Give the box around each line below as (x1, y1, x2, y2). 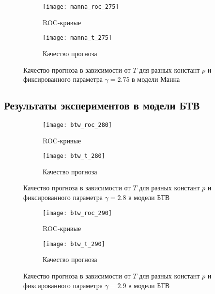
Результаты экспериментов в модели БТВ (4, 98, 200, 113)
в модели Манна (132, 74, 180, 84)
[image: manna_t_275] (43, 34, 112, 42)
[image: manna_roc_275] (43, 3, 119, 10)
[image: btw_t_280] (43, 153, 105, 160)
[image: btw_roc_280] (43, 121, 112, 128)
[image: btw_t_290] (43, 240, 105, 248)
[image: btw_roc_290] (43, 209, 112, 217)
